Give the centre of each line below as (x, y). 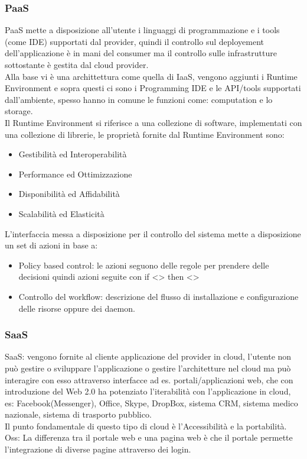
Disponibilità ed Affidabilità (69, 194)
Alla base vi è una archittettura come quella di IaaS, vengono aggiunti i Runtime (151, 76)
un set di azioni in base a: (51, 245)
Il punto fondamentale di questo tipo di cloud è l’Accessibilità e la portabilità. (146, 426)
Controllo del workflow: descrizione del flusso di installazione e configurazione (159, 296)
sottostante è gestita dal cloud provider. (77, 64)
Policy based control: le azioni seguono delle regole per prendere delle (144, 265)
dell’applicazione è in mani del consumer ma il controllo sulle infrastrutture (141, 53)
